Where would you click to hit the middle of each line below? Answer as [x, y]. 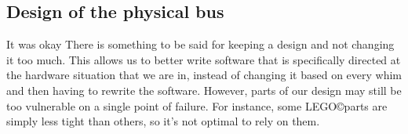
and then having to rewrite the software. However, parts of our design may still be [204, 90]
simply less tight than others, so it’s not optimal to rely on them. [163, 121]
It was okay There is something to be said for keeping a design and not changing [200, 44]
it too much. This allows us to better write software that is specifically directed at [204, 59]
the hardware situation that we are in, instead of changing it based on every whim [204, 75]
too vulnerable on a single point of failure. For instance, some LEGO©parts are [197, 105]
